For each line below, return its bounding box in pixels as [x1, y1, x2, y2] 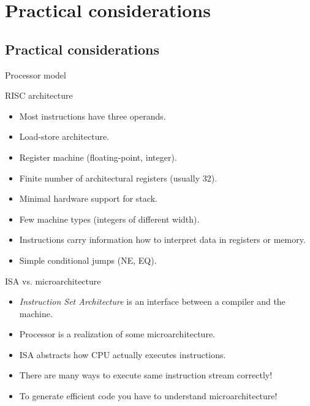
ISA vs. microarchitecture [5, 274, 101, 287]
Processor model [5, 68, 66, 81]
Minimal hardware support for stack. [19, 192, 157, 205]
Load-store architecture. [19, 130, 110, 143]
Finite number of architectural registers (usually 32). [19, 171, 217, 184]
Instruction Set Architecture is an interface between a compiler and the [19, 295, 285, 308]
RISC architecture [5, 89, 73, 102]
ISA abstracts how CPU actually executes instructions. [19, 348, 226, 361]
